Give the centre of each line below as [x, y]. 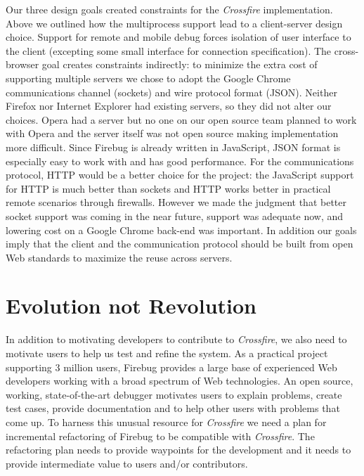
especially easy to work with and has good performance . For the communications [180, 161]
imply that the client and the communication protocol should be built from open [180, 244]
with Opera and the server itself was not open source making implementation [172, 133]
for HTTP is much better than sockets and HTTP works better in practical [168, 188]
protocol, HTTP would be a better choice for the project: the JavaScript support [180, 175]
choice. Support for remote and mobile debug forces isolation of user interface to [178, 37]
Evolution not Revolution [131, 305]
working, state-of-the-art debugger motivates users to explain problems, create [174, 394]
